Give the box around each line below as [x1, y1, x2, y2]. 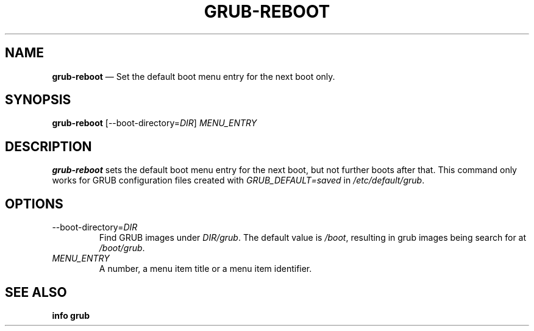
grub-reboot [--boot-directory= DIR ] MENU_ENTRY [52, 118, 257, 129]
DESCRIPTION [5, 138, 92, 154]
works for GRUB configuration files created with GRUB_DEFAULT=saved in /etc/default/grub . [52, 175, 425, 186]
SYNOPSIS [5, 92, 71, 108]
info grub [52, 310, 90, 321]
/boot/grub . [99, 243, 145, 254]
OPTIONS [5, 196, 63, 212]
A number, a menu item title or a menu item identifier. [99, 263, 312, 274]
